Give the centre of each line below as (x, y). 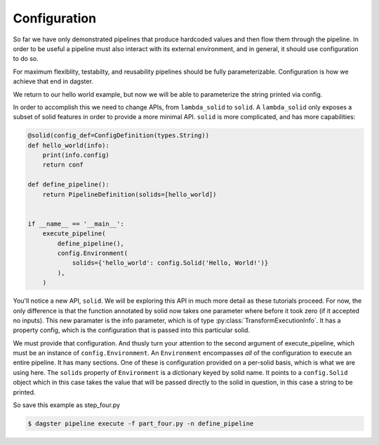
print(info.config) (76, 155)
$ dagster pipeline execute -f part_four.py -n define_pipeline (141, 424)
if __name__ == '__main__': (76, 224)
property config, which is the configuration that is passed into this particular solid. (132, 330)
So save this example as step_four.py (67, 405)
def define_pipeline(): (69, 185)
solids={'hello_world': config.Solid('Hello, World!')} (170, 263)
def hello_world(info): (69, 145)
